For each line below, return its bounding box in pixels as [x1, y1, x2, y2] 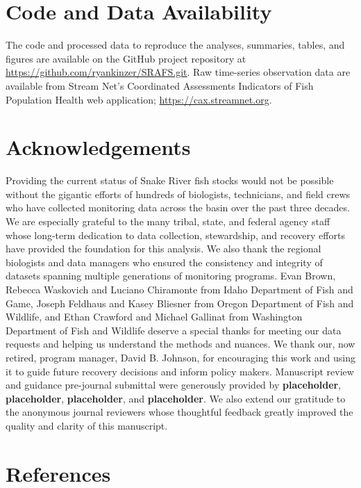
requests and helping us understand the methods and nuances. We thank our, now [6, 336, 355, 351]
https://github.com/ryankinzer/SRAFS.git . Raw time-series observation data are [6, 65, 351, 79]
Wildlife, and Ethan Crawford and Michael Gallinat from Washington [6, 309, 303, 324]
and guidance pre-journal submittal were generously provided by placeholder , [6, 377, 342, 392]
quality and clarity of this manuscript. [6, 418, 168, 432]
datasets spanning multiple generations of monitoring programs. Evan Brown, [6, 268, 336, 283]
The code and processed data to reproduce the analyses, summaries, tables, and [6, 38, 345, 52]
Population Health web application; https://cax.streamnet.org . [6, 92, 272, 106]
